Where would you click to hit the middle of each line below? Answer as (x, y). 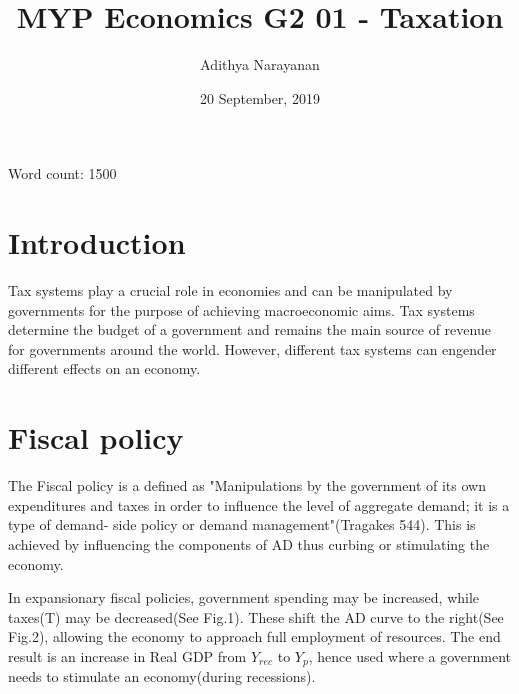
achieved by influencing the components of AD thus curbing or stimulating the (249, 543)
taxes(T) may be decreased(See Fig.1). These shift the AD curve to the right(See (256, 616)
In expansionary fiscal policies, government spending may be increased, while (244, 597)
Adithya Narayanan (260, 64)
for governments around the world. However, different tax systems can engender (252, 348)
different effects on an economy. (104, 368)
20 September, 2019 (260, 97)
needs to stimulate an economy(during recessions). (162, 676)
